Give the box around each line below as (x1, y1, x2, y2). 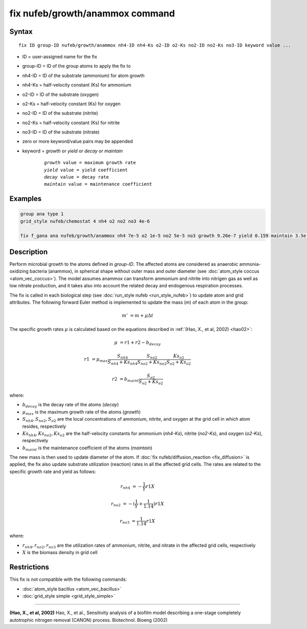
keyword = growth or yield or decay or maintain (22, 148, 123, 154)
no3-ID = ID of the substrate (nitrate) (22, 129, 100, 135)
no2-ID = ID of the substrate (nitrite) (22, 110, 98, 116)
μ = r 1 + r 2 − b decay (114, 339, 161, 346)
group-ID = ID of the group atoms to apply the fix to (22, 63, 131, 69)
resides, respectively (22, 423, 67, 429)
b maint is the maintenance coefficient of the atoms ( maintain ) (22, 444, 153, 452)
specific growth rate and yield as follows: (9, 468, 96, 475)
